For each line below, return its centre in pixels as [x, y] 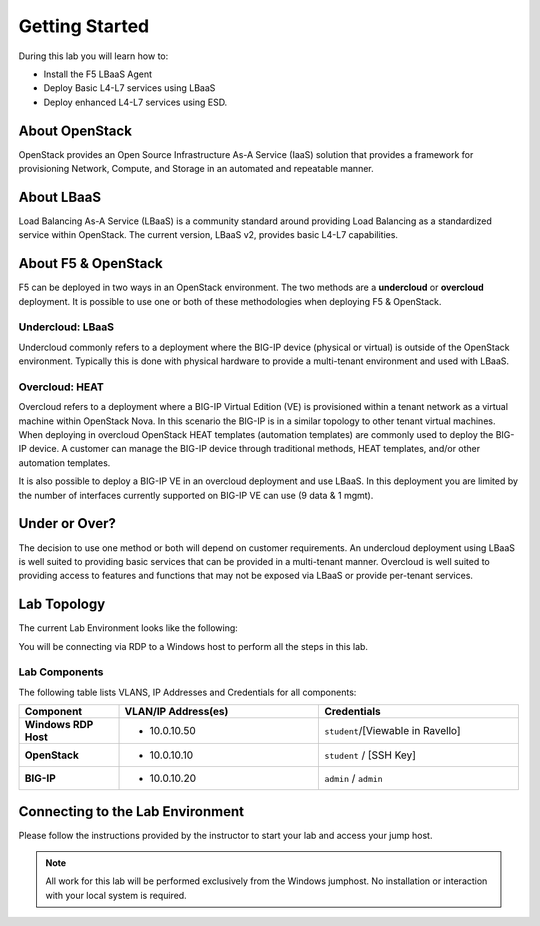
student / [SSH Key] [370, 755]
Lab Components [61, 672]
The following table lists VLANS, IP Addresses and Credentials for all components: [187, 692]
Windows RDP [59, 725]
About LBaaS [60, 196]
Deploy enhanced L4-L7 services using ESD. [135, 102]
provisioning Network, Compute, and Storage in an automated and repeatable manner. [196, 169]
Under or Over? [67, 523]
